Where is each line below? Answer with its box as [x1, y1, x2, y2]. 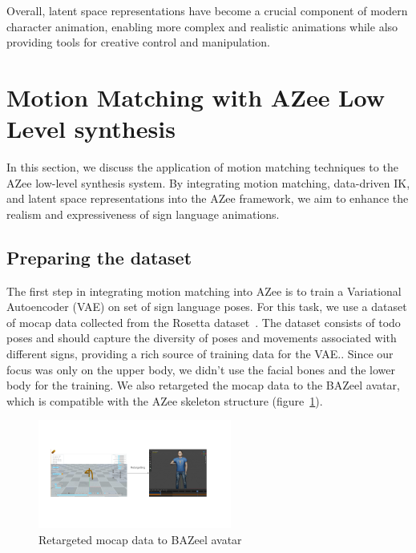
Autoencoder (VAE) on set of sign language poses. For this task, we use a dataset [6, 298, 407, 315]
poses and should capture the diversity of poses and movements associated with [6, 329, 397, 346]
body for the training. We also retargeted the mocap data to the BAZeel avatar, [6, 377, 400, 394]
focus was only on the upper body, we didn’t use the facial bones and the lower [6, 361, 395, 377]
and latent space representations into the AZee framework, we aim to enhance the [6, 190, 409, 207]
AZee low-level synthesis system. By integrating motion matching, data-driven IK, [6, 174, 410, 191]
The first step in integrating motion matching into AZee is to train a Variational [6, 282, 402, 299]
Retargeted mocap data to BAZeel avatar [38, 531, 242, 548]
